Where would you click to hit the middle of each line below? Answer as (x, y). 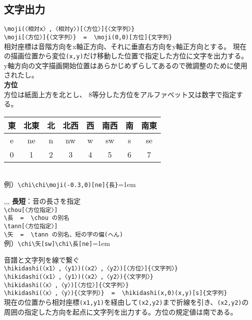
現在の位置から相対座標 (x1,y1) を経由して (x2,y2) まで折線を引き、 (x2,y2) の (126, 302)
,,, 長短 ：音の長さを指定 (42, 200)
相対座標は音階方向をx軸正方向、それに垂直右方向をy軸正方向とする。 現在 (126, 46)
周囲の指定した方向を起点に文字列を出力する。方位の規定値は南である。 (121, 311)
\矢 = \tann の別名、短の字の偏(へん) (63, 234)
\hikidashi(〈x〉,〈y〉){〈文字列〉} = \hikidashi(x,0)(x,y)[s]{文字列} (116, 293)
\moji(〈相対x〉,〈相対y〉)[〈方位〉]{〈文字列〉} (69, 29)
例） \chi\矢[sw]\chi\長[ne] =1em (57, 243)
